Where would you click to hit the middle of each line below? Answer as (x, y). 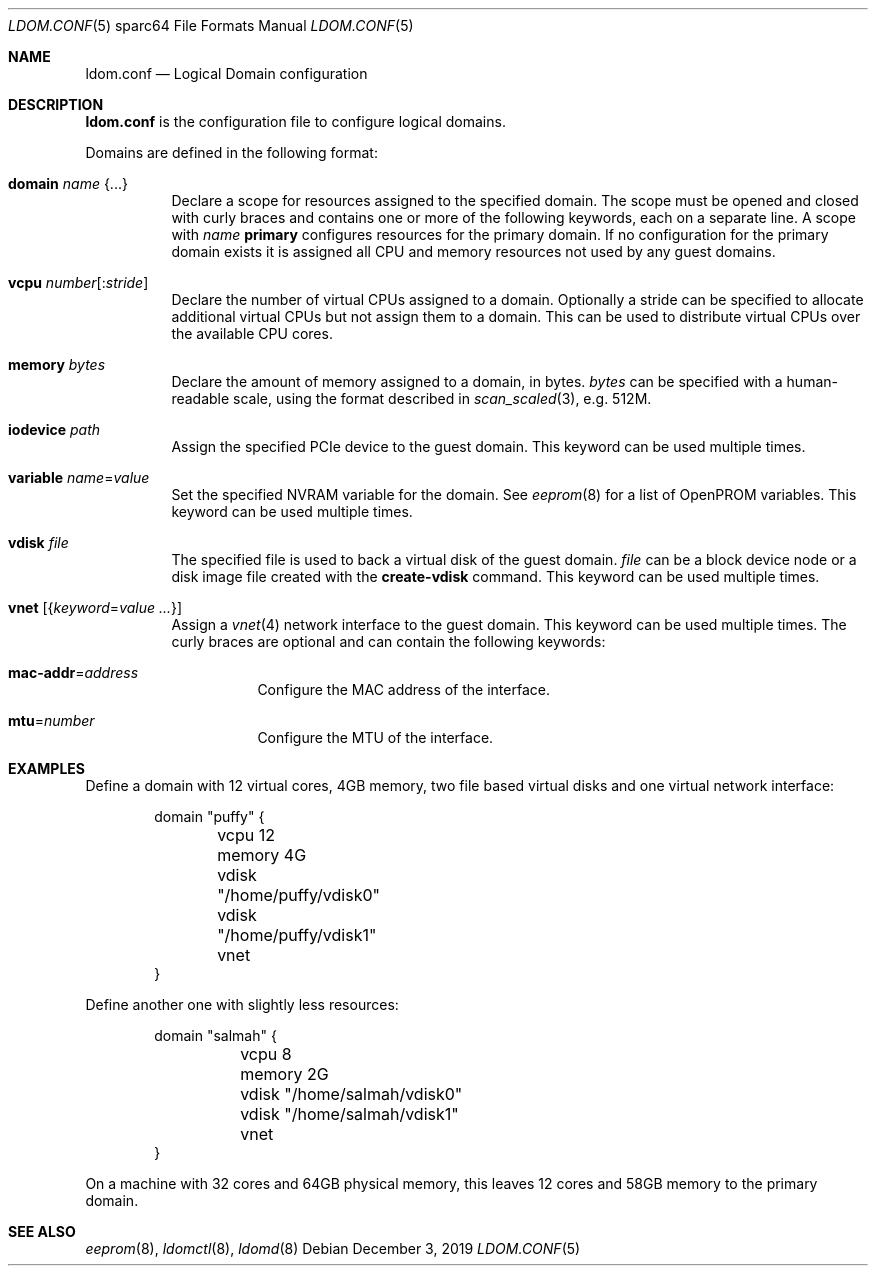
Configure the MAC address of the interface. (403, 689)
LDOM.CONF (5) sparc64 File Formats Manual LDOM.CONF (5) (211, 25)
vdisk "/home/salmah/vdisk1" (349, 1114)
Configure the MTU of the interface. (375, 737)
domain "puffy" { (209, 816)
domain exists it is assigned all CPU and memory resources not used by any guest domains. (473, 251)
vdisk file (38, 542)
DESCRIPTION (56, 104)
